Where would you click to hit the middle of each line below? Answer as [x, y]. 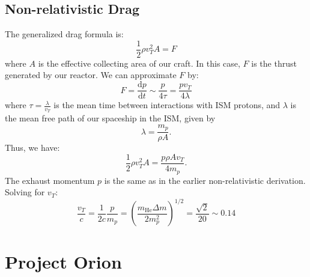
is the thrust [274, 63]
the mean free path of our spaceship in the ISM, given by [110, 118]
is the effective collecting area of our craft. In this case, [139, 63]
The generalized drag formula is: [64, 34]
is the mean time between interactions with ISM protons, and [167, 105]
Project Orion [63, 262]
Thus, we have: [32, 148]
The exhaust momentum [50, 180]
